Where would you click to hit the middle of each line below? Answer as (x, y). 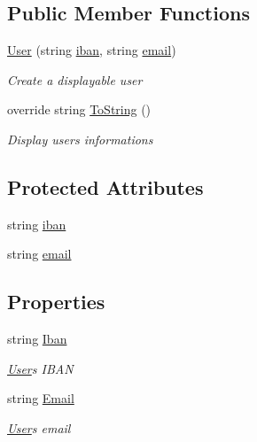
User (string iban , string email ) (92, 50)
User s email (39, 427)
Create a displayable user (75, 79)
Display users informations (80, 139)
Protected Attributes (105, 186)
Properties (56, 302)
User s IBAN (40, 368)
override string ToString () (79, 109)
